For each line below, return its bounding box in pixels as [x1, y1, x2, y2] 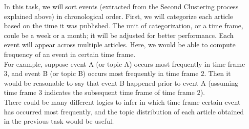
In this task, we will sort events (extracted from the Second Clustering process [4, 1, 239, 11]
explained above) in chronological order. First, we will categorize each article [4, 11, 233, 21]
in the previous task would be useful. [4, 116, 114, 126]
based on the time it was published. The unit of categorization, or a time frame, [4, 20, 243, 31]
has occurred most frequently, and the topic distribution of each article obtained [4, 106, 244, 116]
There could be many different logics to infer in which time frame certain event [4, 96, 241, 107]
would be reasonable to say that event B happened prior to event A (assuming [4, 77, 239, 88]
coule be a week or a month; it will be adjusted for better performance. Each [4, 30, 234, 40]
